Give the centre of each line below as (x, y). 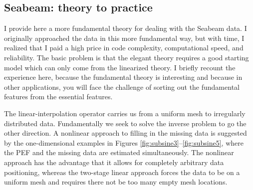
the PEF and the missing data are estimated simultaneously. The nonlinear (119, 152)
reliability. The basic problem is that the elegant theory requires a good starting (126, 57)
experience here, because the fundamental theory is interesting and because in (123, 77)
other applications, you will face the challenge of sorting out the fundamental (122, 87)
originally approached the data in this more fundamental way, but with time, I (124, 38)
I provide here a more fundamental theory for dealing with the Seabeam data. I (126, 28)
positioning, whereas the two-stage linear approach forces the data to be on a (122, 172)
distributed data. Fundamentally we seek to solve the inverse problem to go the (125, 123)
